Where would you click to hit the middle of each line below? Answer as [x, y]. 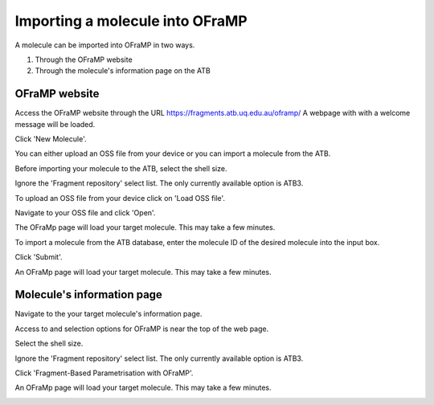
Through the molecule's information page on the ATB [123, 71]
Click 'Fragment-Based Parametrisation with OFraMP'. [104, 373]
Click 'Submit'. [39, 257]
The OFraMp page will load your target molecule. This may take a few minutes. [145, 227]
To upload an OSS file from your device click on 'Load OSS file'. [120, 198]
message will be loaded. [55, 124]
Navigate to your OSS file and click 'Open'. [85, 212]
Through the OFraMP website [84, 59]
